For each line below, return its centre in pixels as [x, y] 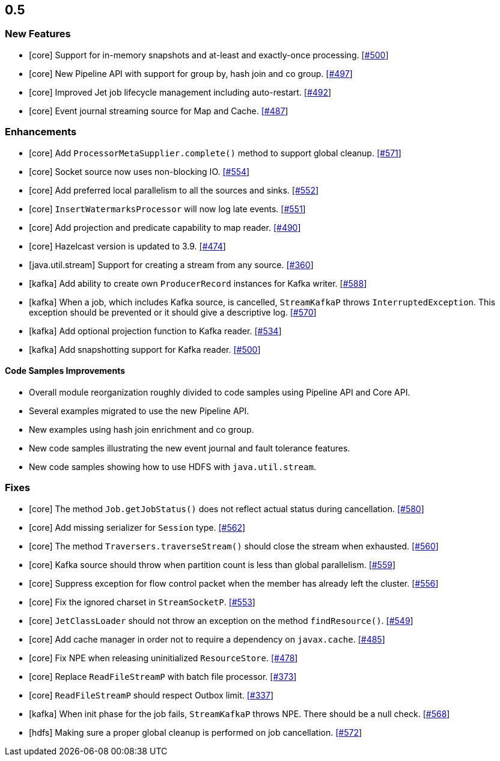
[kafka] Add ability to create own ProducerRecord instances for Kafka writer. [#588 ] [198, 283]
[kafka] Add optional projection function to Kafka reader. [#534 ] [155, 331]
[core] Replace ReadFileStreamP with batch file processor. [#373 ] [163, 676]
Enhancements [41, 132]
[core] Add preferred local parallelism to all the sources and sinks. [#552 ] [174, 190]
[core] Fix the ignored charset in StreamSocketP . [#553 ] [142, 602]
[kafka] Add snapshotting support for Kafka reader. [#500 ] [145, 349]
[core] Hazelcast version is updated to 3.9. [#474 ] [127, 246]
